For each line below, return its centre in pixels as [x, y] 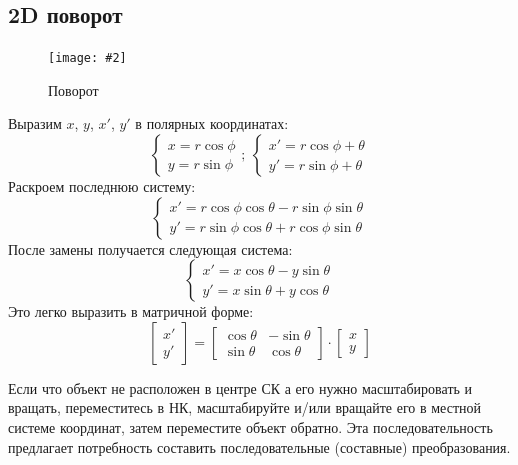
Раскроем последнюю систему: [102, 186]
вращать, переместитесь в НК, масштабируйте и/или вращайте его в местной [244, 407]
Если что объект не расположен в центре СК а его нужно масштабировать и [240, 387]
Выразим [35, 123]
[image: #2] [87, 58]
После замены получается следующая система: [150, 248]
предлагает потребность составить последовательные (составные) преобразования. [259, 446]
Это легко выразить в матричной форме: [131, 311]
